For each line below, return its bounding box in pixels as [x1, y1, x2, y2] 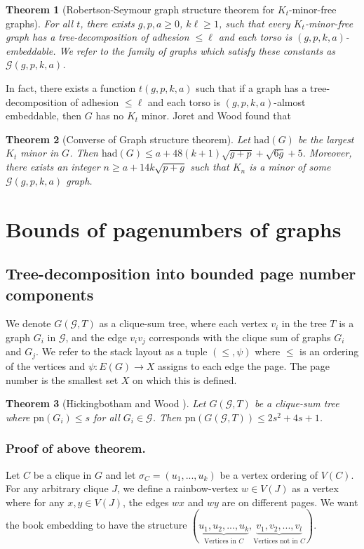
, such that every [218, 15, 290, 30]
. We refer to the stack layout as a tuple [36, 344, 208, 359]
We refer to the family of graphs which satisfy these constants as [59, 43, 336, 58]
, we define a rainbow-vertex [117, 481, 238, 496]
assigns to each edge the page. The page [158, 358, 330, 373]
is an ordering [299, 344, 359, 359]
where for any [6, 494, 65, 509]
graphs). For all [6, 15, 74, 30]
